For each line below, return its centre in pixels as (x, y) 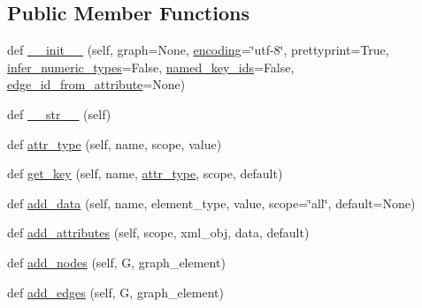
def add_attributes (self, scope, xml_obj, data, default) (158, 233)
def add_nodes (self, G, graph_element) (116, 262)
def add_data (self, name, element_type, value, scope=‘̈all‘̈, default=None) (211, 203)
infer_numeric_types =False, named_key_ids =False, (151, 67)
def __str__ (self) (59, 113)
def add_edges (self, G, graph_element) (115, 292)
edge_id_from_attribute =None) (96, 84)
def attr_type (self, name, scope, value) (115, 143)
